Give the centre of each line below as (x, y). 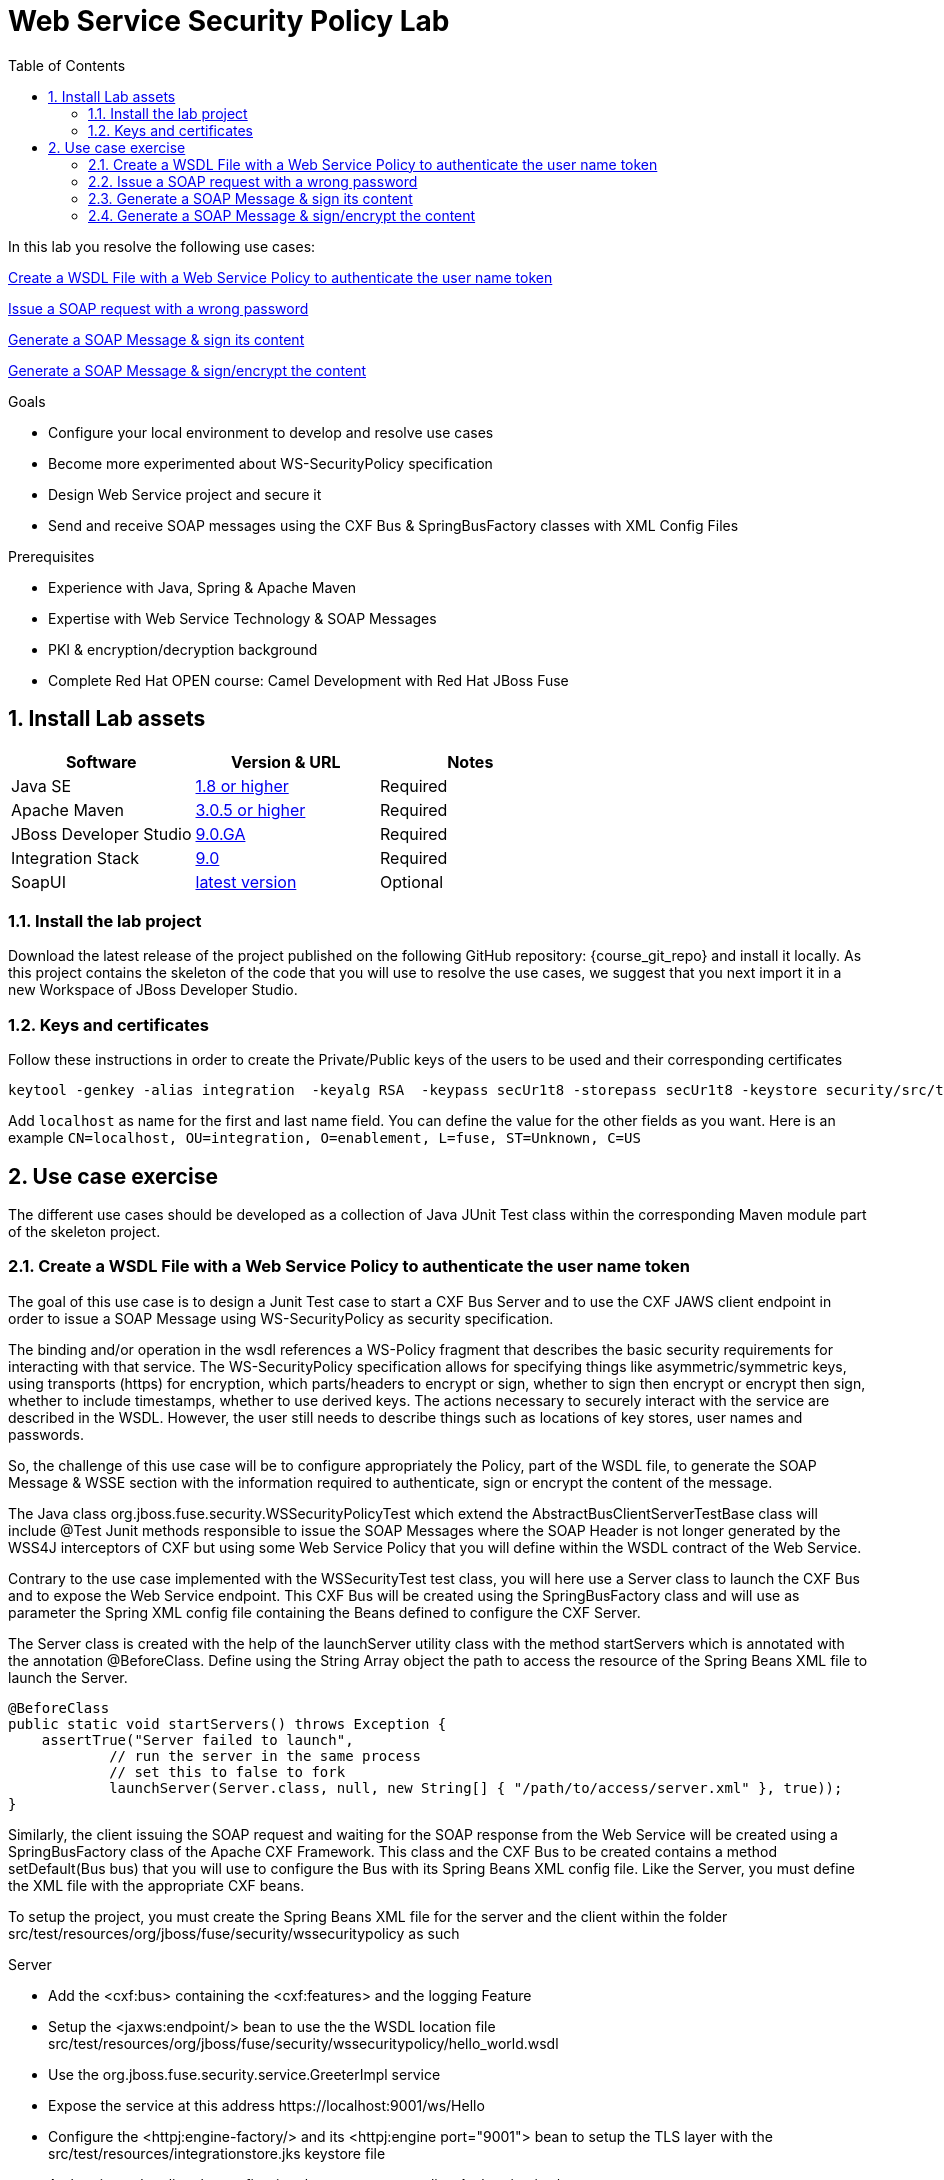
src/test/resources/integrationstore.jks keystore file (217, 2153)
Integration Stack (75, 857)
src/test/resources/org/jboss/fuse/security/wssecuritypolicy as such (234, 1933)
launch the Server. (68, 1677)
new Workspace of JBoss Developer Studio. (153, 990)
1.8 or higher (242, 785)
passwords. (46, 1434)
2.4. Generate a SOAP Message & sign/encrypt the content (282, 215)
